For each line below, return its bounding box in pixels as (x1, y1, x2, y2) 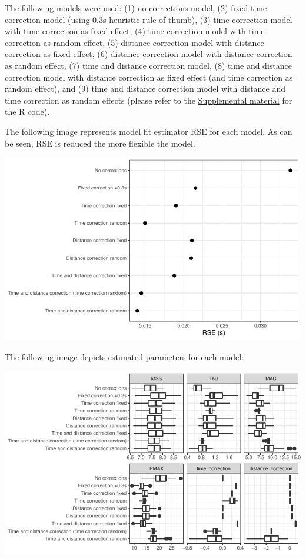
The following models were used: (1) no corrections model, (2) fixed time (5, 2, 267, 14)
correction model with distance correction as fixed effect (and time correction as (5, 71, 293, 83)
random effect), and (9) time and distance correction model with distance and (5, 82, 286, 95)
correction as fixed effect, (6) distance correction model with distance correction (5, 48, 292, 60)
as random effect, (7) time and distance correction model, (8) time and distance (5, 59, 292, 71)
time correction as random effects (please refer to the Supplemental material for (5, 94, 292, 106)
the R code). (5, 105, 50, 118)
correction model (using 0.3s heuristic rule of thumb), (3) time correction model (5, 13, 292, 25)
